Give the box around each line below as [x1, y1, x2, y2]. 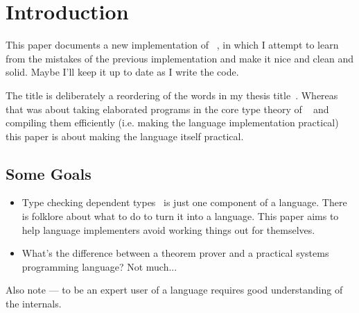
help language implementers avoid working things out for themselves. [21, 222, 315, 237]
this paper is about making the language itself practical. [6, 128, 244, 143]
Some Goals [6, 162, 91, 184]
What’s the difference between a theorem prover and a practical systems [21, 246, 329, 260]
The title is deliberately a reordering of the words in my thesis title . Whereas [6, 87, 338, 102]
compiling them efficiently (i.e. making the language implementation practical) [6, 115, 339, 130]
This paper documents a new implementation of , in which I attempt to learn [6, 37, 339, 52]
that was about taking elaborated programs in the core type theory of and [6, 101, 329, 116]
